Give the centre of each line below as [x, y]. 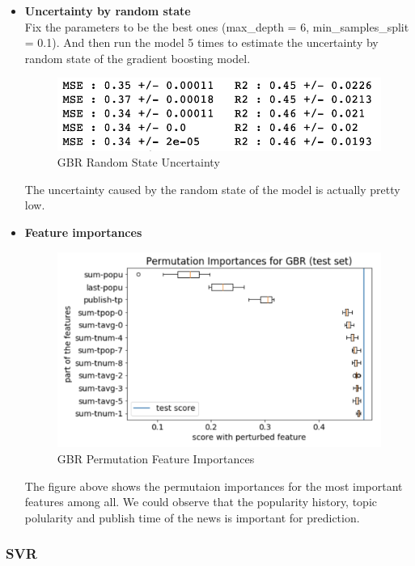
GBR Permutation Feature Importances [156, 459]
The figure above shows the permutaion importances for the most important [214, 486]
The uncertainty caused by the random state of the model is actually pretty [212, 189]
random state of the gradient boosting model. [138, 58]
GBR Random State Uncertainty [138, 162]
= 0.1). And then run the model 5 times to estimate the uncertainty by [201, 42]
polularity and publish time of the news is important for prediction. [192, 517]
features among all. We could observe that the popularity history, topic [201, 502]
